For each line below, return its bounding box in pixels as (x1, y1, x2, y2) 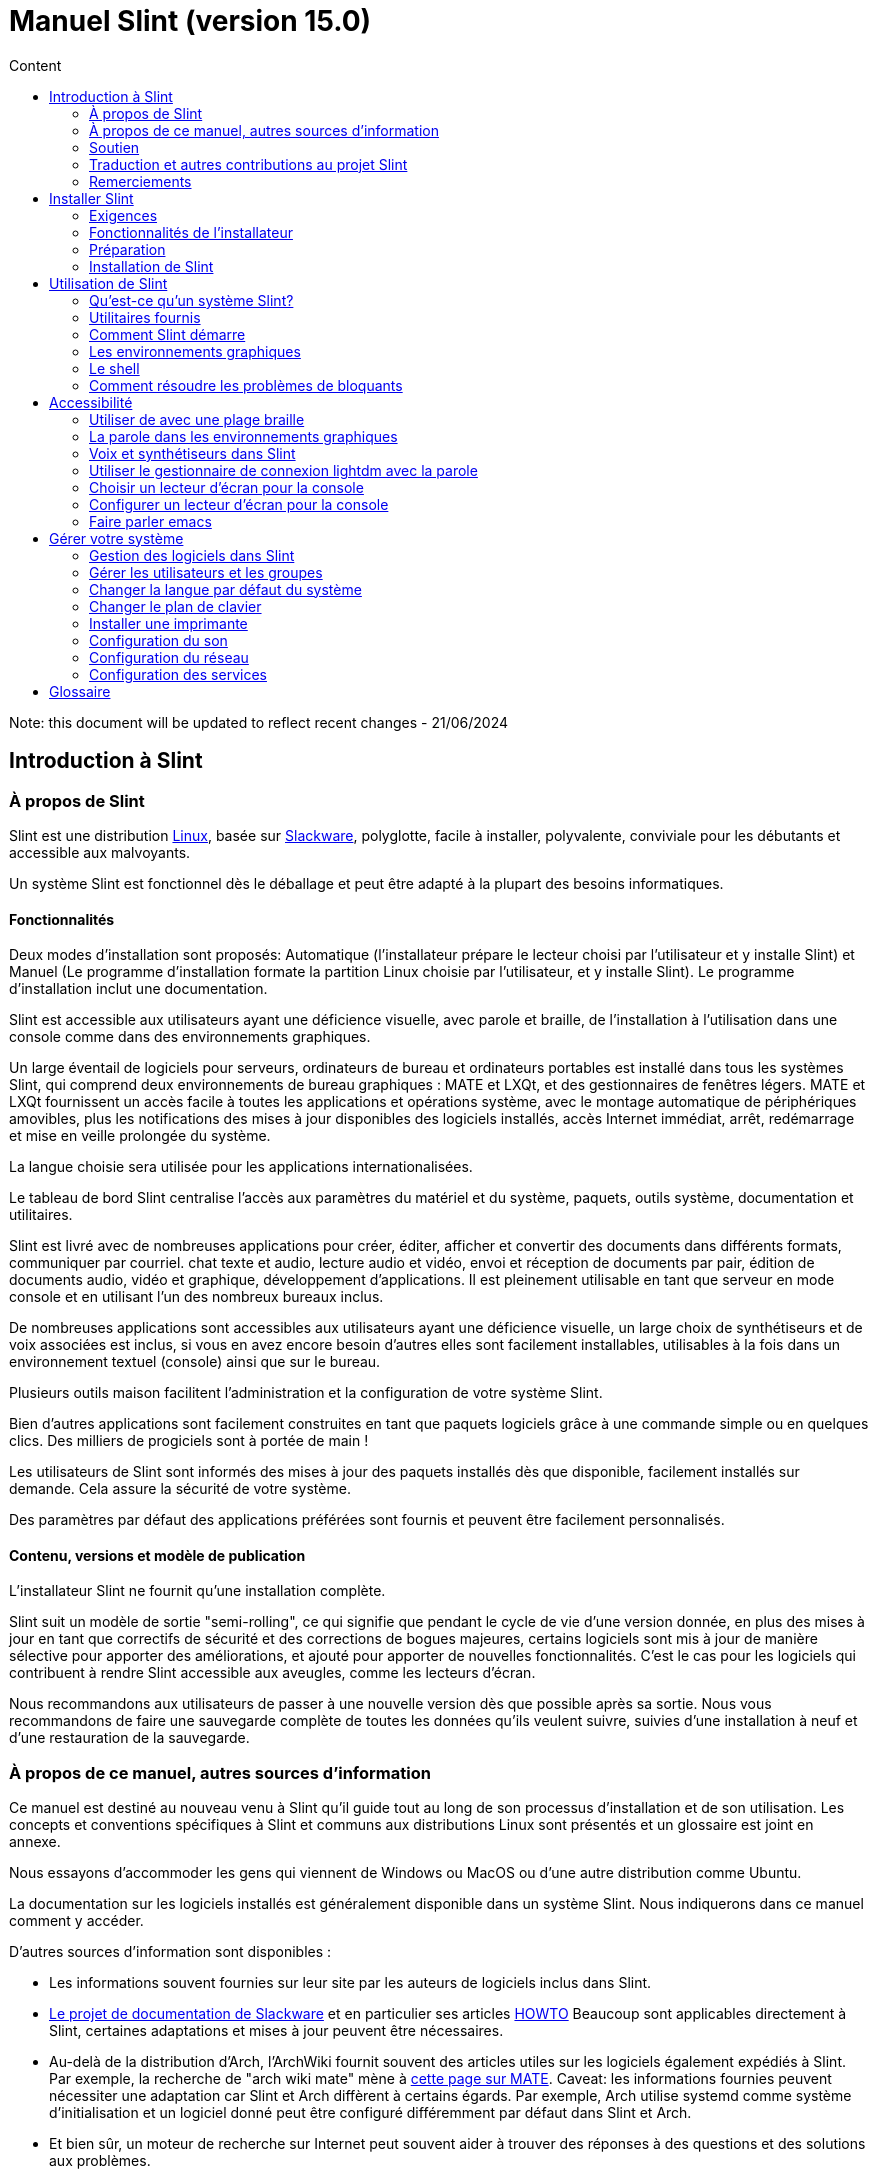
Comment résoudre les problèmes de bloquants (89, 376, 403, 394)
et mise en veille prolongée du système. (9, 1127, 271, 1145)
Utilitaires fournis (89, 308, 201, 326)
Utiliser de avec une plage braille (89, 410, 305, 428)
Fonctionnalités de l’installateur (89, 223, 293, 241)
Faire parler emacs (89, 512, 212, 530)
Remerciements (89, 172, 192, 190)
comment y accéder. (9, 1912, 144, 1930)
